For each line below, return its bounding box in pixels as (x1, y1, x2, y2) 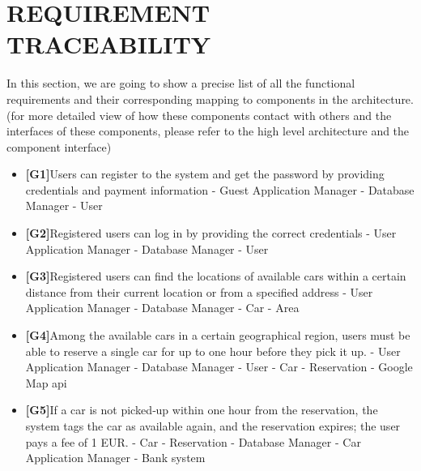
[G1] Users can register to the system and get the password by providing (25, 165, 385, 182)
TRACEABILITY (6, 28, 211, 61)
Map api (25, 374, 67, 391)
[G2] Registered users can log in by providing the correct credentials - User (25, 225, 397, 242)
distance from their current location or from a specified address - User (25, 283, 373, 300)
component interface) (6, 138, 112, 155)
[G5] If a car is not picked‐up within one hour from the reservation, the (25, 401, 378, 418)
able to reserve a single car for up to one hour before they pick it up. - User (25, 342, 401, 359)
